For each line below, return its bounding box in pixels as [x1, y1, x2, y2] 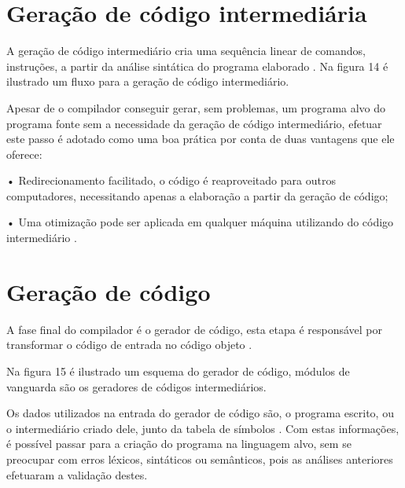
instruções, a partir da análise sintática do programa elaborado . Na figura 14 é [6, 57, 388, 74]
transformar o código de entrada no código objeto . [6, 336, 252, 353]
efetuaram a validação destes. [6, 466, 148, 482]
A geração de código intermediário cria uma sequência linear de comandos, [6, 42, 366, 59]
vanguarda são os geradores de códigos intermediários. [6, 378, 267, 394]
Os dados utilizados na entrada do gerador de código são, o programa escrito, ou [6, 405, 394, 421]
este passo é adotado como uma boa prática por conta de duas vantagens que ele [6, 130, 395, 147]
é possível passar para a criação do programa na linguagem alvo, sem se [6, 435, 352, 452]
